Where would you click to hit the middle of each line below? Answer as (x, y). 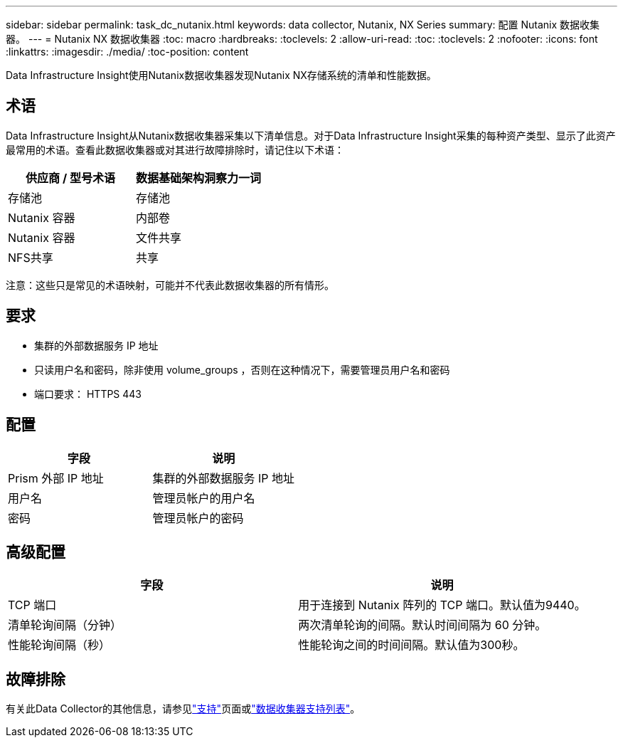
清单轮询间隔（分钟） (65, 625)
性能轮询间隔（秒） (59, 645)
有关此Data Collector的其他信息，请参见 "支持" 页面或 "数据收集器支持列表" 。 (183, 709)
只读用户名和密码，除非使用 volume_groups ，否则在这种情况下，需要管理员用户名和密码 (242, 369)
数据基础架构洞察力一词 (199, 178)
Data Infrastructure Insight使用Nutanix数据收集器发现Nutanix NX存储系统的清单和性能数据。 (221, 75)
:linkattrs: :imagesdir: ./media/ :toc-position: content (127, 52)
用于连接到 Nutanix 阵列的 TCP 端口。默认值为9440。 (442, 605)
